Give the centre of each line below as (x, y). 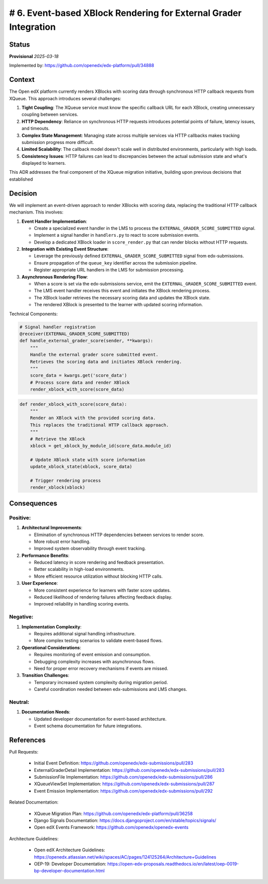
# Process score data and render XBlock (80, 382)
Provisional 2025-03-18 (34, 56)
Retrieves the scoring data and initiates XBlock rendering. (106, 362)
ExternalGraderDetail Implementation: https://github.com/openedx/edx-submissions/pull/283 (129, 770)
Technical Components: (33, 314)
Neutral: (19, 702)
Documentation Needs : (46, 712)
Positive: (20, 518)
